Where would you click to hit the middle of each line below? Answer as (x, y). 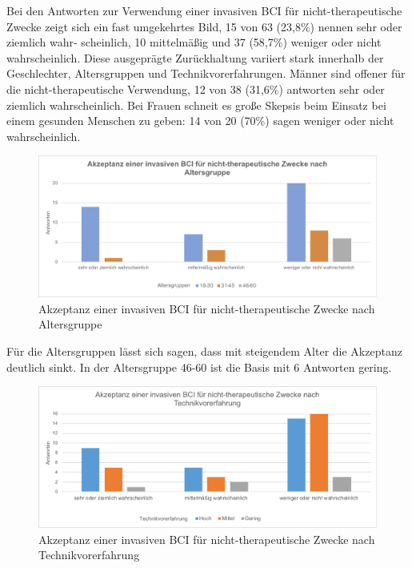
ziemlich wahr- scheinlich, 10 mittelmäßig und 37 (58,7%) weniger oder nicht (194, 42)
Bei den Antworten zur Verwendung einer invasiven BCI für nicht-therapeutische (204, 10)
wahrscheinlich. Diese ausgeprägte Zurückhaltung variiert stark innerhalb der (195, 57)
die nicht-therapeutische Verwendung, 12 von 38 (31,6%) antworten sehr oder (196, 89)
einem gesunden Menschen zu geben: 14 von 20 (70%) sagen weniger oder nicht (200, 121)
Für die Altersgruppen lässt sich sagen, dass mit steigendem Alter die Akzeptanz (204, 350)
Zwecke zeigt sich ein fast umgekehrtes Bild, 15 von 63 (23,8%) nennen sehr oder (204, 26)
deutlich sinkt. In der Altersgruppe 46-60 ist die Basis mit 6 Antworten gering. (199, 367)
